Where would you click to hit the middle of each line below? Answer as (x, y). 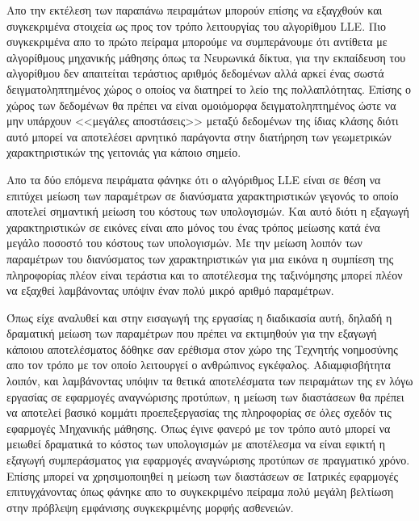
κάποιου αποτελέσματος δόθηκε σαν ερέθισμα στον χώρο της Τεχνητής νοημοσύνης (202, 349)
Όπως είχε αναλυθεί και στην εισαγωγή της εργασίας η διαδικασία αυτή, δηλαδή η (199, 317)
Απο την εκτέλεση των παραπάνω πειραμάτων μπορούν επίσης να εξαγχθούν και (195, 10)
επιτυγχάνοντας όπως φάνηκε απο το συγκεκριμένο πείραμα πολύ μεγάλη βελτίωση (200, 492)
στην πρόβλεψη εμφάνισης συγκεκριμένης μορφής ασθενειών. (150, 507)
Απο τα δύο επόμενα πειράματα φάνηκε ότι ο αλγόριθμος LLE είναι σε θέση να (194, 179)
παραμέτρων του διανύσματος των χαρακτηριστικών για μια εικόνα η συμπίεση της (200, 258)
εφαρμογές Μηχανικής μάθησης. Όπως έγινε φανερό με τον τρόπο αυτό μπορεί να (199, 428)
